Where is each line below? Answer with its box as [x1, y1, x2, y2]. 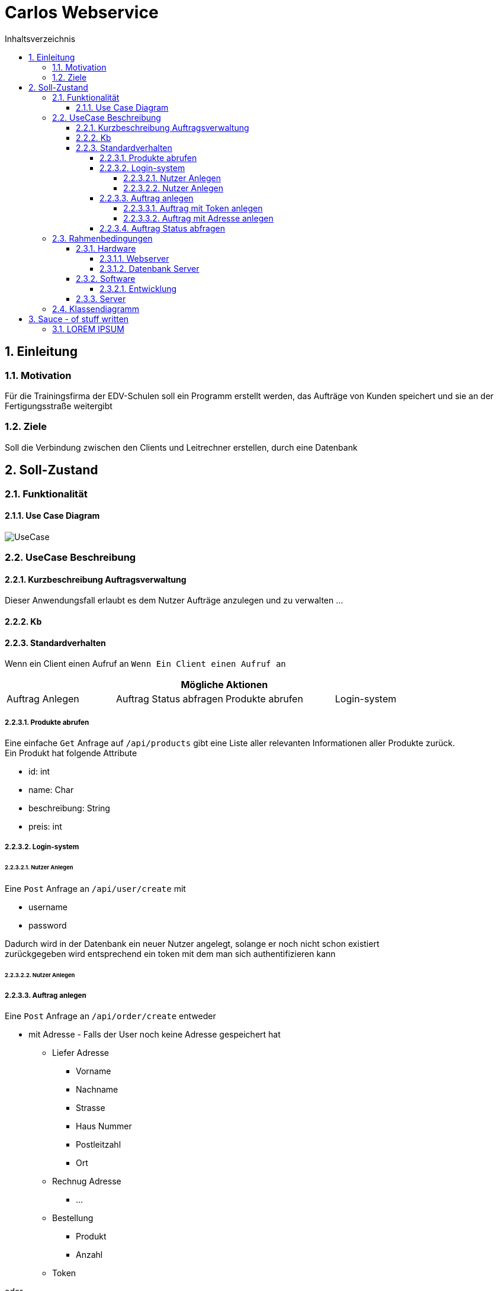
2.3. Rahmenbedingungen [52, 233, 153, 243]
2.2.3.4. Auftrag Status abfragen [99, 223, 225, 233]
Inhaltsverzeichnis [5, 33, 76, 44]
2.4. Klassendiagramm [52, 303, 140, 314]
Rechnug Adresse [52, 1176, 121, 1187]
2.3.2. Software [76, 273, 136, 284]
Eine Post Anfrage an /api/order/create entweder [5, 1011, 216, 1022]
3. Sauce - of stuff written [28, 313, 129, 324]
